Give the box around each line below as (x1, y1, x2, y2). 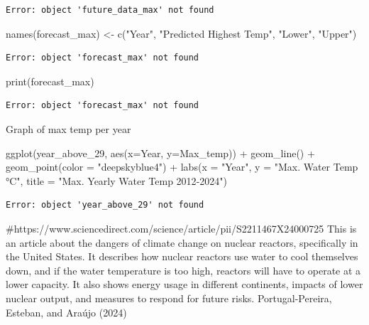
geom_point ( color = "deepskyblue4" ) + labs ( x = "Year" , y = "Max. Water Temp (6, 159, 358, 174)
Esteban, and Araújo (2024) (6, 304, 127, 319)
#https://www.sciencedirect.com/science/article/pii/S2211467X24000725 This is (6, 220, 357, 235)
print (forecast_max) (6, 73, 94, 88)
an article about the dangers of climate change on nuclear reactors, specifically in (6, 235, 358, 250)
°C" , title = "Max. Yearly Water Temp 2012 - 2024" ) (6, 173, 227, 188)
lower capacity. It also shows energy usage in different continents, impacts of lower (6, 277, 363, 292)
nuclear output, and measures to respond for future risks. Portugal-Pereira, (6, 290, 332, 305)
